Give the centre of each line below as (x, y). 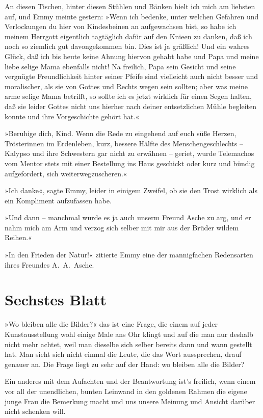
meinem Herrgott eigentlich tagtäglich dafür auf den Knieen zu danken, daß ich (128, 36)
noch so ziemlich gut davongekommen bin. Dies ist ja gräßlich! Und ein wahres (127, 46)
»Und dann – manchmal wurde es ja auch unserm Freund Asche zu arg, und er (128, 217)
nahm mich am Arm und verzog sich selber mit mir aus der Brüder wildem (122, 227)
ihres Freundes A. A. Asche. (49, 264)
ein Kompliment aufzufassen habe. (58, 200)
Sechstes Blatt (56, 299)
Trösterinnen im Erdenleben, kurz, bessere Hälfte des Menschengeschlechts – (124, 143)
